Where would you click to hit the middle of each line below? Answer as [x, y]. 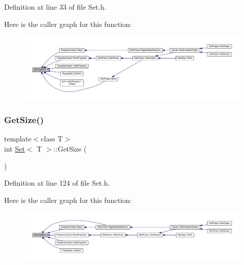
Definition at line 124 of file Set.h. [57, 183]
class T [52, 139]
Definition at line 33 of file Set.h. [55, 7]
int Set [14, 149]
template [18, 139]
